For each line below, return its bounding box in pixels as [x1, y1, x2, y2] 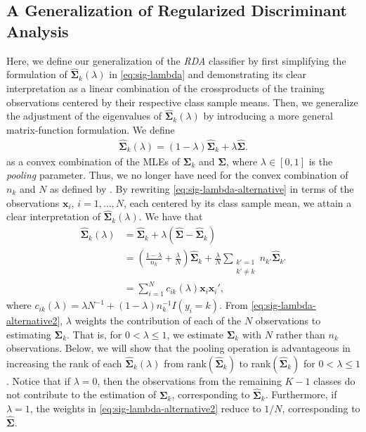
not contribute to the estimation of [6, 387, 157, 402]
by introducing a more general [203, 108, 334, 123]
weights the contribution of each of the [74, 313, 242, 328]
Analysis [6, 20, 69, 42]
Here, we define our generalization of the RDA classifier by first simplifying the [6, 53, 346, 68]
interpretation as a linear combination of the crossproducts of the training [6, 81, 325, 95]
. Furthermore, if [265, 387, 337, 402]
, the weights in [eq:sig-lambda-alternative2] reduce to [30, 401, 261, 416]
